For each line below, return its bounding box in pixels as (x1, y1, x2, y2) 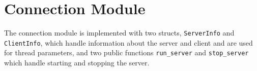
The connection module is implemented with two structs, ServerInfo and (4, 27, 235, 38)
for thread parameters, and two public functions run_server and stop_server (4, 47, 249, 58)
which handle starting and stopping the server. (4, 57, 150, 68)
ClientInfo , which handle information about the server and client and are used (4, 37, 253, 48)
